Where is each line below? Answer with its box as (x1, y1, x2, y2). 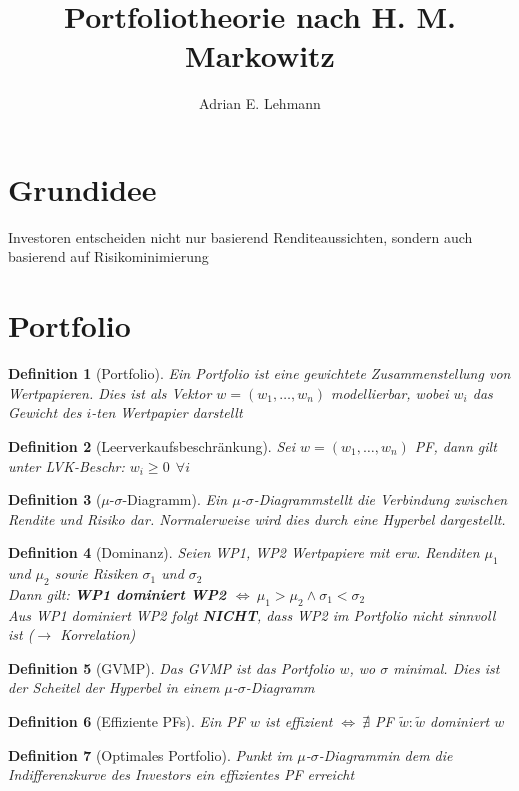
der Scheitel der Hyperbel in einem (8, 677, 220, 698)
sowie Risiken (54, 563, 138, 584)
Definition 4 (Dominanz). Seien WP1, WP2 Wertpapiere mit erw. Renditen (8, 542, 480, 563)
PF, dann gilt (414, 435, 497, 456)
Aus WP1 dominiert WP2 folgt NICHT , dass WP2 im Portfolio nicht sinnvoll (8, 604, 496, 625)
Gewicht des (8, 402, 82, 423)
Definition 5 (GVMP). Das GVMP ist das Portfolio (8, 657, 335, 678)
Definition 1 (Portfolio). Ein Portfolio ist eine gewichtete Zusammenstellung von (8, 363, 511, 384)
